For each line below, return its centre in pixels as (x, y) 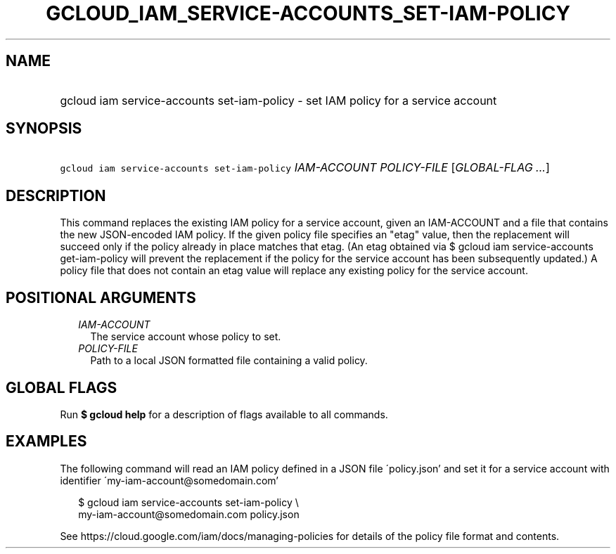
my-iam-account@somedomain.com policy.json (189, 514)
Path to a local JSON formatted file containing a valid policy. (229, 361)
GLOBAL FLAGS (62, 387)
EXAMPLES (46, 442)
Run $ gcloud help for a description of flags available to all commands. (224, 414)
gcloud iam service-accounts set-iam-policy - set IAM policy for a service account (278, 100)
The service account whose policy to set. (186, 337)
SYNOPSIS (44, 129)
